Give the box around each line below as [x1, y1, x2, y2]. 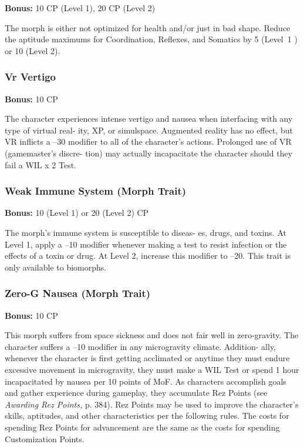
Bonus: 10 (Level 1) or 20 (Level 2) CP [5, 206, 149, 219]
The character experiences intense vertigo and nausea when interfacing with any [5, 112, 293, 125]
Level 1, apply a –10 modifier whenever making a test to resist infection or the [5, 238, 287, 250]
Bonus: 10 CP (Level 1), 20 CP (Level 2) [5, 2, 156, 14]
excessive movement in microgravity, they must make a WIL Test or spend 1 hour [5, 363, 299, 375]
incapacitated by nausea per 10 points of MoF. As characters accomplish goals [5, 375, 286, 387]
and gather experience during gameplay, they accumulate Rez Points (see [5, 386, 268, 399]
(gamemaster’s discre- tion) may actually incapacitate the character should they [5, 146, 293, 159]
